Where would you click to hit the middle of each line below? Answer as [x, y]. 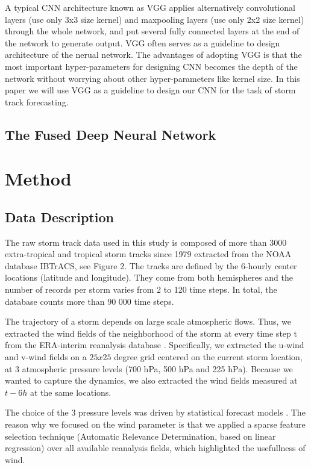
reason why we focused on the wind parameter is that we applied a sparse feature [155, 424]
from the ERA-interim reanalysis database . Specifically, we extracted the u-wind [155, 345]
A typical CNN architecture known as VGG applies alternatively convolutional [150, 7]
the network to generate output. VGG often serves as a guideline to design [143, 42]
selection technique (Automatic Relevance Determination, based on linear [140, 436]
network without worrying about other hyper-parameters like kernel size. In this [152, 78]
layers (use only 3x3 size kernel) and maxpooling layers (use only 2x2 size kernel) [155, 19]
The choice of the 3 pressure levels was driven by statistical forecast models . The [155, 412]
